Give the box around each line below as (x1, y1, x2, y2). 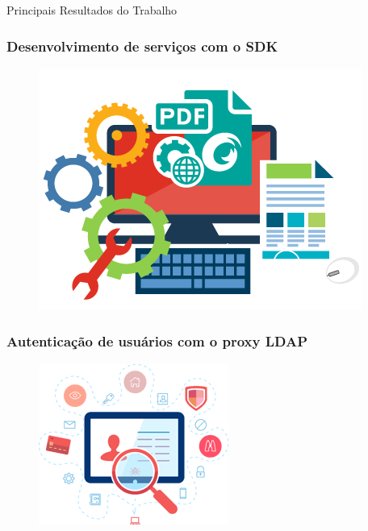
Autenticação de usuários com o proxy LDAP (6, 331, 308, 351)
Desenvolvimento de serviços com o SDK (6, 35, 278, 56)
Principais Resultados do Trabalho (6, 2, 178, 18)
